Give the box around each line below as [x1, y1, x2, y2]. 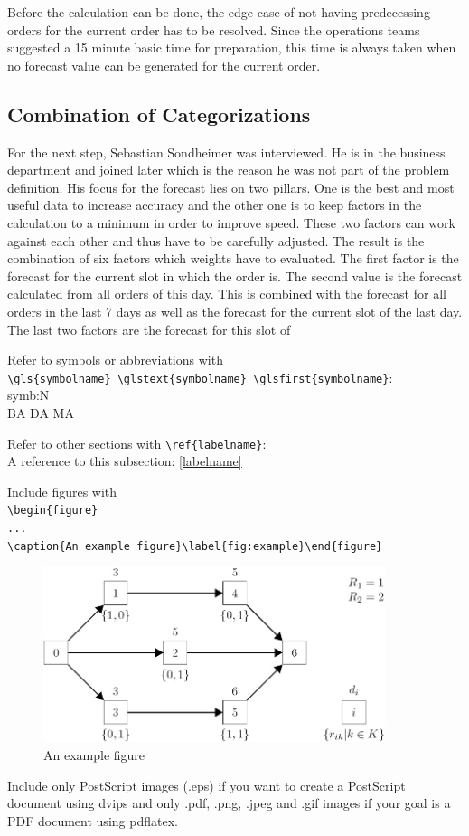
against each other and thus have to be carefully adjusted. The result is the [7, 231, 425, 250]
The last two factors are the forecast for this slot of [7, 319, 291, 338]
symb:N [7, 385, 50, 404]
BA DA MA [7, 403, 74, 422]
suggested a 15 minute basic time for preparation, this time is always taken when [7, 38, 456, 57]
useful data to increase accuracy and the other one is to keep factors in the [7, 195, 422, 214]
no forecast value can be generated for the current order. [7, 55, 321, 74]
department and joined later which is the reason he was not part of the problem [7, 160, 450, 179]
